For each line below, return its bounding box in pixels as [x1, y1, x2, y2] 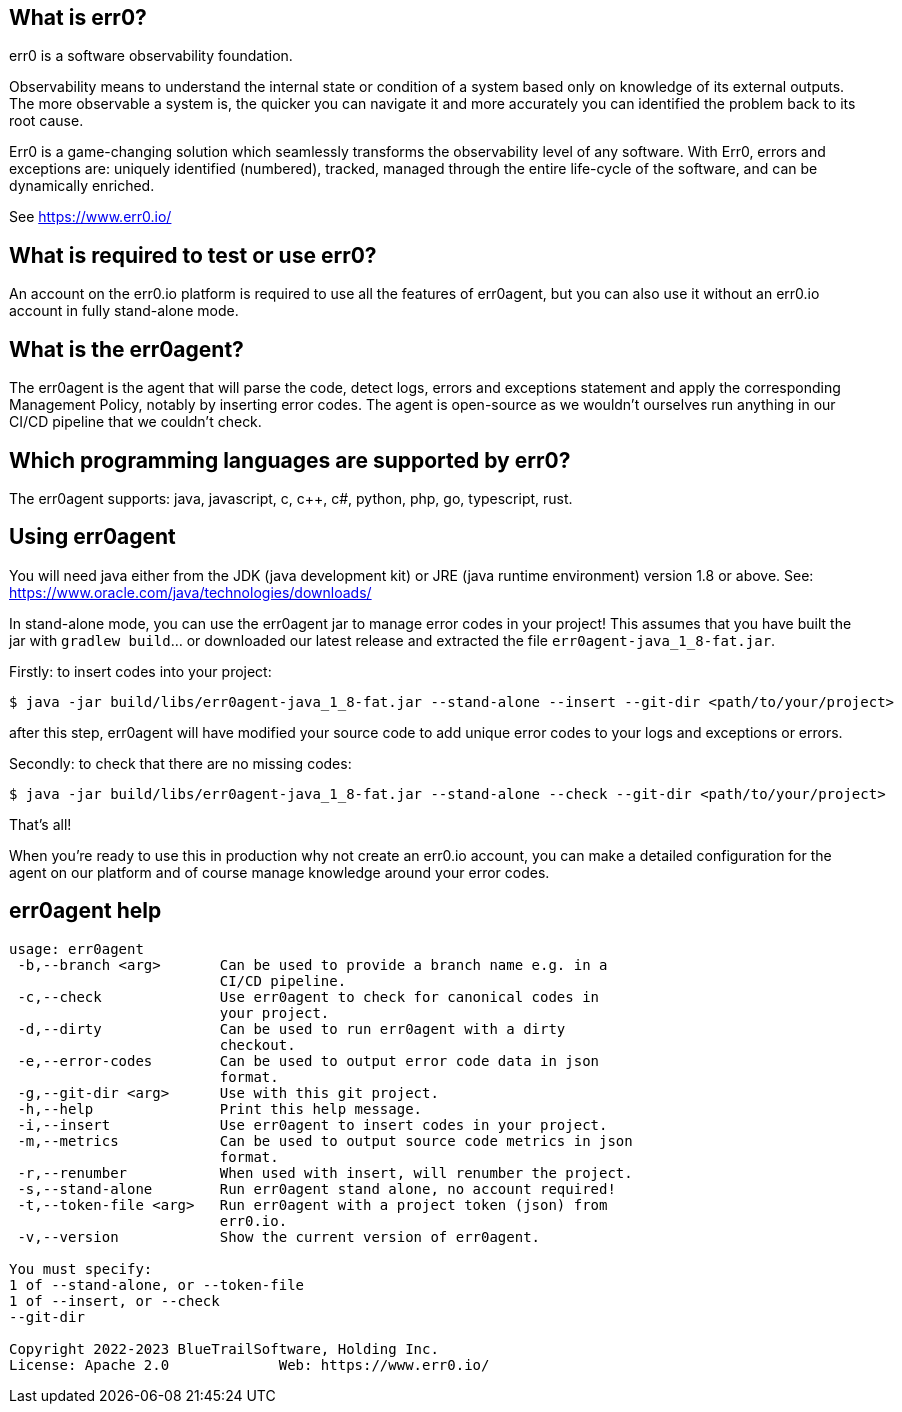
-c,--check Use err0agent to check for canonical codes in [17, 988, 600, 1005]
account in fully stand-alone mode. [9, 302, 239, 320]
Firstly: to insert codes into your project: [9, 662, 272, 680]
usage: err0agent [9, 940, 144, 957]
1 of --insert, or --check [9, 1292, 220, 1309]
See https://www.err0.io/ [9, 208, 172, 226]
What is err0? [9, 5, 147, 30]
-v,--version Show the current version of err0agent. [17, 1228, 541, 1245]
